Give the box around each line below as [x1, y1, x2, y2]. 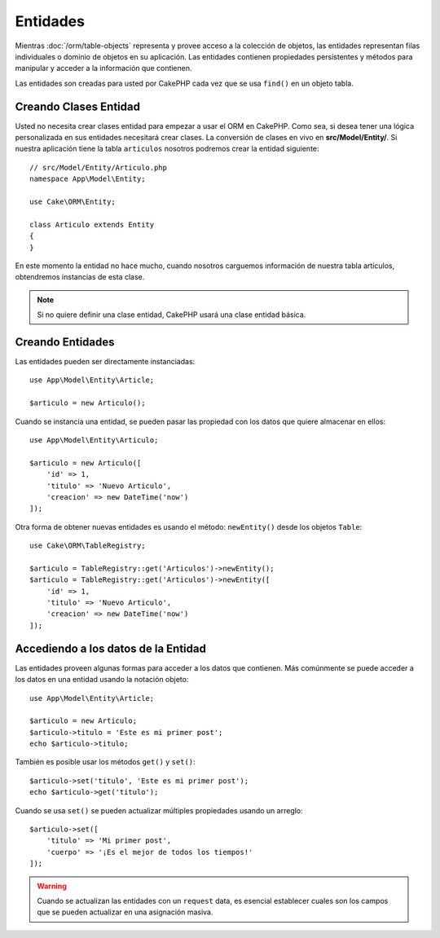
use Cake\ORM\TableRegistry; [29, 541, 146, 550]
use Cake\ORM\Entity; [29, 196, 116, 206]
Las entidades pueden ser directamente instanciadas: [15, 357, 196, 366]
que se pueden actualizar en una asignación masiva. [37, 907, 213, 917]
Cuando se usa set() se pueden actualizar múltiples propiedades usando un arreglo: [15, 805, 303, 815]
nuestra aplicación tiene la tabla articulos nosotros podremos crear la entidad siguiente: [15, 143, 319, 154]
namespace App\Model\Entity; [29, 174, 146, 183]
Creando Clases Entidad [15, 99, 140, 113]
